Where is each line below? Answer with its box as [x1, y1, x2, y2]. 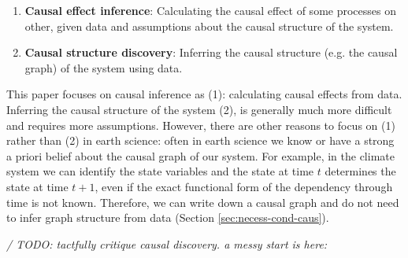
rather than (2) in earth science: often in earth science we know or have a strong [6, 132, 395, 149]
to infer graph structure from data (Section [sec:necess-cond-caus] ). [6, 209, 329, 226]
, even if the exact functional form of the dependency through [95, 178, 393, 194]
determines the [325, 163, 396, 179]
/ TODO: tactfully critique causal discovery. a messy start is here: [6, 235, 328, 252]
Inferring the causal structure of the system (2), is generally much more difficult [6, 101, 392, 117]
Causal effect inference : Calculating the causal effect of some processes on [24, 2, 396, 18]
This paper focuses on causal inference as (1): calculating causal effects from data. [6, 86, 402, 102]
